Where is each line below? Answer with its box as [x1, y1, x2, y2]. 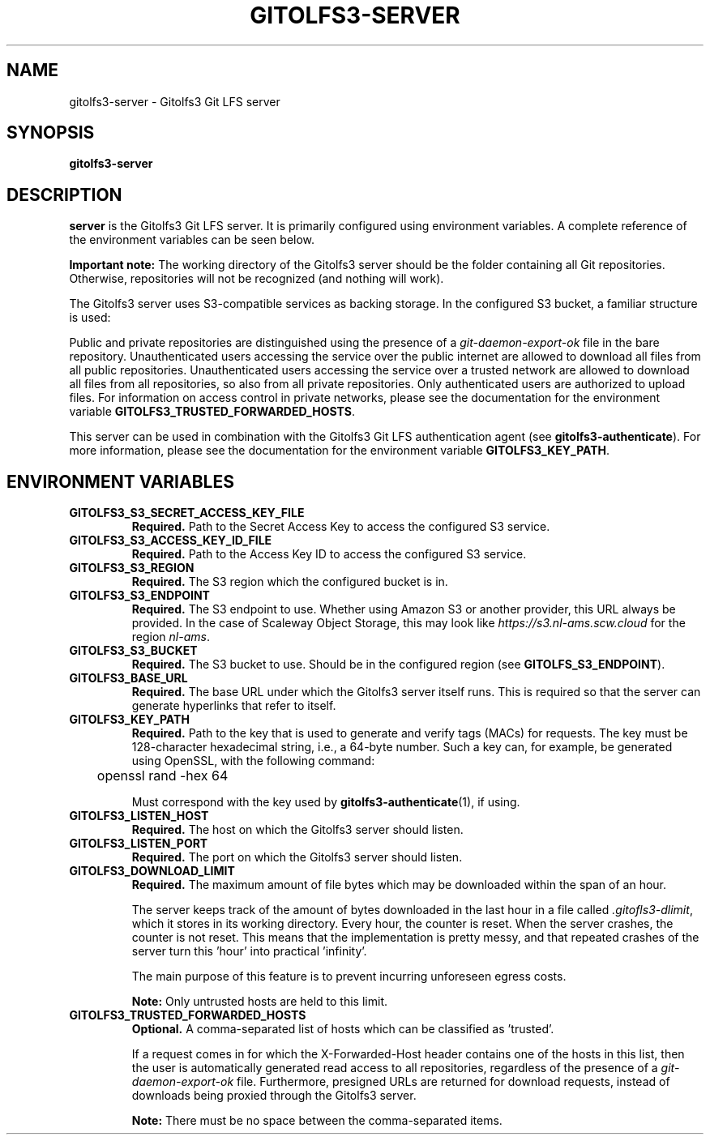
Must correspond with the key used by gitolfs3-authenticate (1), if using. [131, 795, 520, 810]
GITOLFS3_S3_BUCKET [69, 643, 198, 658]
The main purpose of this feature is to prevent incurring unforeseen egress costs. [131, 969, 567, 984]
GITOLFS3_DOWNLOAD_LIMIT [69, 864, 235, 878]
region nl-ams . [131, 630, 210, 644]
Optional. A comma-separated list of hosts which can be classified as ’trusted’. [131, 1022, 554, 1036]
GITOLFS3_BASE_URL [69, 671, 188, 686]
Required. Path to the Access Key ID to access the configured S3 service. [131, 547, 527, 562]
